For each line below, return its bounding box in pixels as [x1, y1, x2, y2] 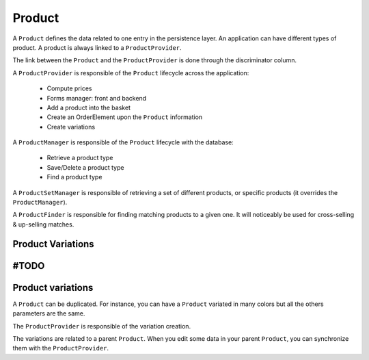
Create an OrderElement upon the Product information [46, 113, 203, 121]
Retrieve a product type [46, 154, 113, 162]
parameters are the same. [12, 309, 85, 318]
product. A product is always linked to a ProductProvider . [12, 43, 182, 51]
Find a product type [46, 173, 102, 181]
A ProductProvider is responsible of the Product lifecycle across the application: [12, 68, 249, 77]
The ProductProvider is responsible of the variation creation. [12, 322, 191, 330]
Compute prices [46, 84, 92, 92]
